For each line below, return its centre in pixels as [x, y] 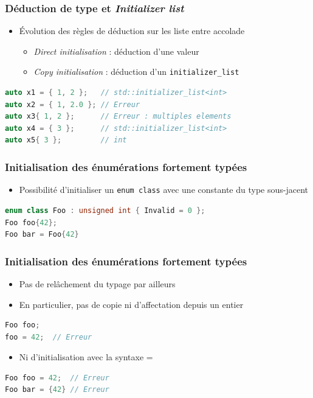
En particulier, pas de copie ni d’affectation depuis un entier [131, 304]
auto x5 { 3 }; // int [66, 140]
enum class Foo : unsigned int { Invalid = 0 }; [105, 210]
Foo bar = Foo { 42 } [42, 235]
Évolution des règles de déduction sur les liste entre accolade [132, 31]
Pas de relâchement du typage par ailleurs [97, 283]
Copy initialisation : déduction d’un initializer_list [136, 72]
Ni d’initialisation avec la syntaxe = [86, 357]
